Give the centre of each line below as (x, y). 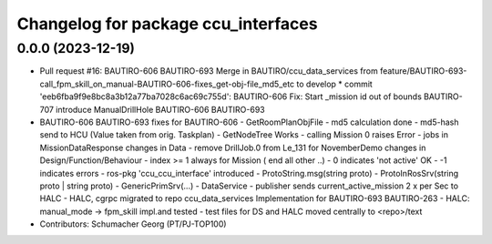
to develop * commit (334, 84)
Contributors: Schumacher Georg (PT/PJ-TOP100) (133, 224)
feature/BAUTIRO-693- (423, 71)
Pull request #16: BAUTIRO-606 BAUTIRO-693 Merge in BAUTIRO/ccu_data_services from (209, 71)
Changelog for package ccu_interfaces (167, 24)
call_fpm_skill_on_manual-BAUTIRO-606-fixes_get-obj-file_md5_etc (167, 84)
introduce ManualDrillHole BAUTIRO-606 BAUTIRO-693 (161, 109)
